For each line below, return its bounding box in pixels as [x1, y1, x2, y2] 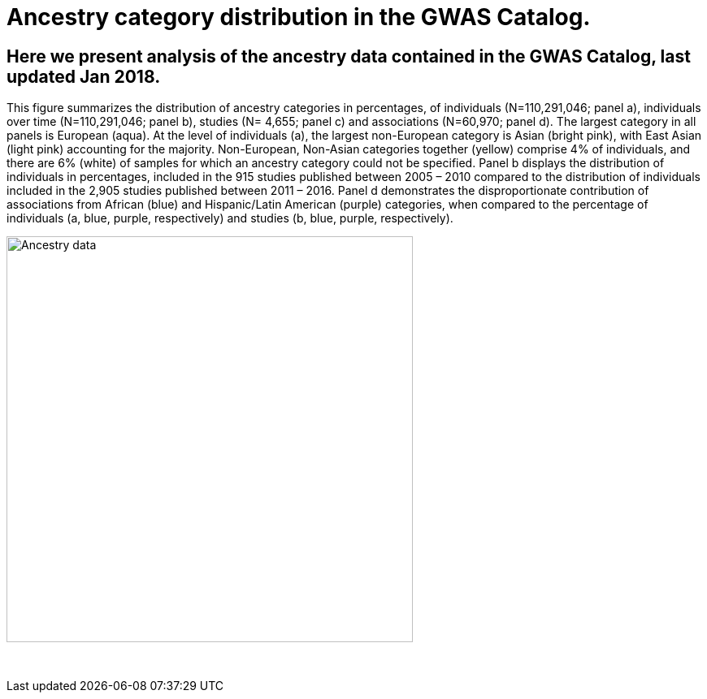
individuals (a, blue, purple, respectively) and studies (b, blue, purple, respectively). [7, 211, 453, 226]
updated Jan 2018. [7, 66, 161, 87]
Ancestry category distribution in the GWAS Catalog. [7, 3, 591, 31]
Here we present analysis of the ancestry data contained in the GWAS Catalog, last [7, 45, 691, 67]
